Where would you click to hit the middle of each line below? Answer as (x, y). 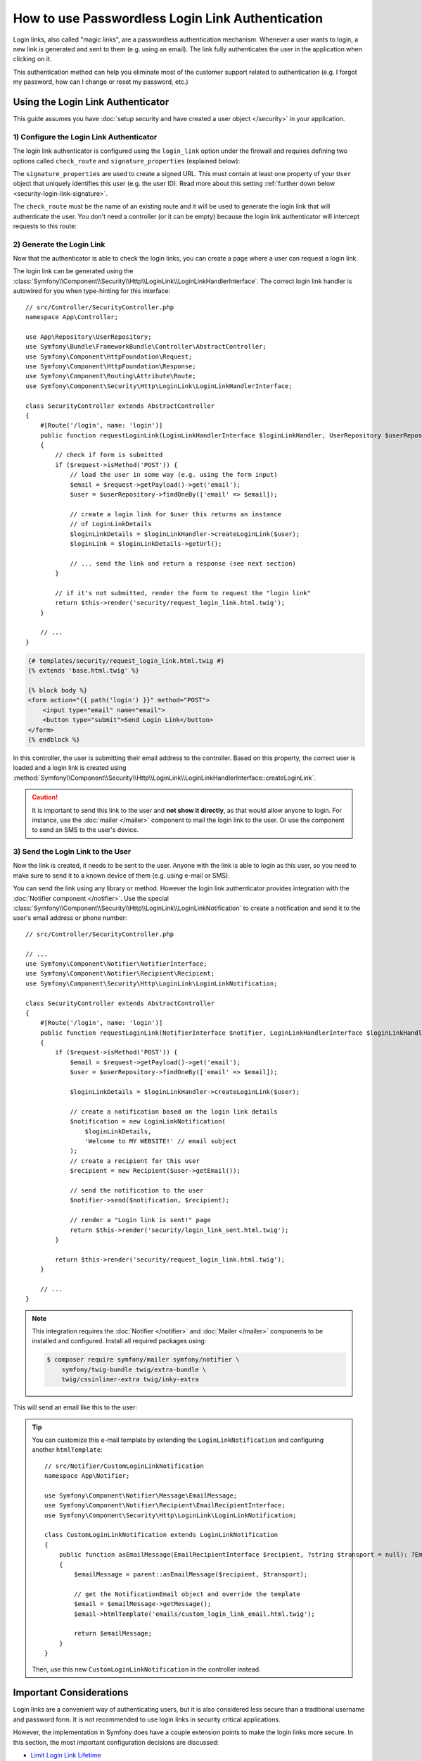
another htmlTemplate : (67, 1450)
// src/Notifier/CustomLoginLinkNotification (124, 1466)
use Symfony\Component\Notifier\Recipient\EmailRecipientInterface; (165, 1505)
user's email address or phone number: (70, 918)
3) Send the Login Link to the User (72, 852)
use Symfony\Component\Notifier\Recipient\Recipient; (120, 973)
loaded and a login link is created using (70, 768)
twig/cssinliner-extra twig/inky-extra (130, 1380)
